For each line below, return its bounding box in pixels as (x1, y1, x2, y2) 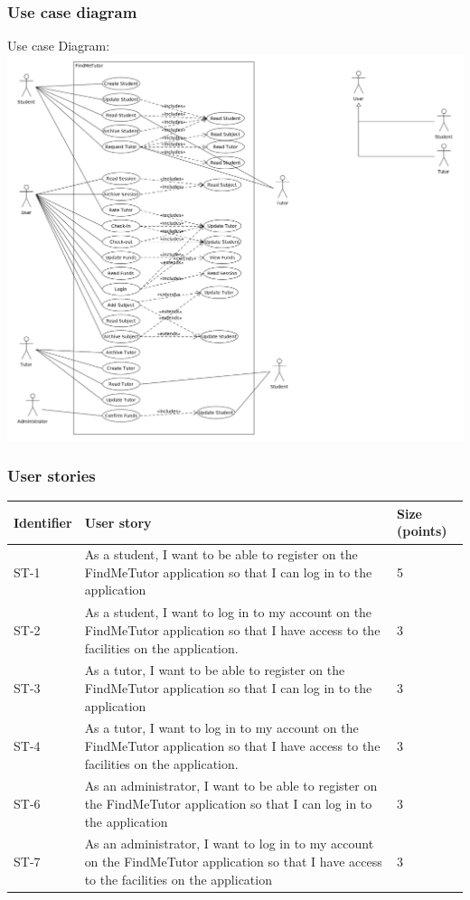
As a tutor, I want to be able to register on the (84, 661, 345, 680)
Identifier (14, 512, 72, 531)
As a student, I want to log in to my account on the (84, 603, 372, 622)
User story (84, 512, 152, 531)
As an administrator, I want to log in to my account (84, 834, 374, 853)
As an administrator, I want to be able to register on (84, 776, 378, 795)
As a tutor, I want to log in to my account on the (84, 718, 359, 737)
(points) (397, 521, 447, 540)
